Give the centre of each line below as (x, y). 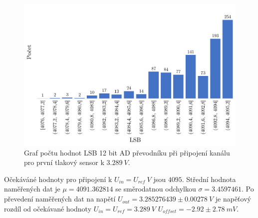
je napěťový (233, 199)
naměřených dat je (32, 189)
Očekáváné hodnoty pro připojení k (58, 179)
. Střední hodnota (209, 179)
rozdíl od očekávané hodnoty (48, 208)
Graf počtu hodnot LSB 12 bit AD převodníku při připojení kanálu (127, 152)
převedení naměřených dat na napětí (60, 199)
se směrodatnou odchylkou (156, 189)
